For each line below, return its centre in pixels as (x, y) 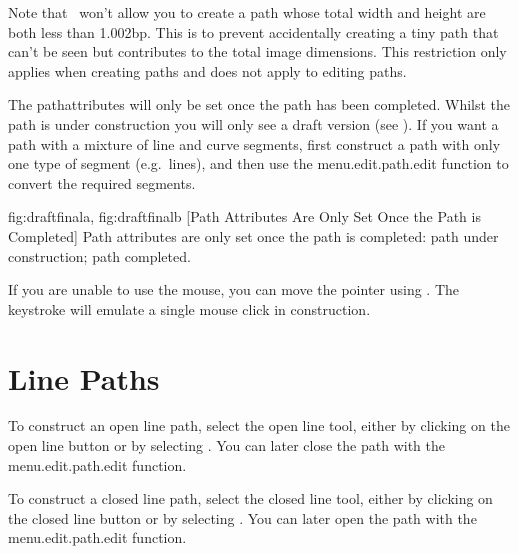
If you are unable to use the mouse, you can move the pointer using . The (233, 289)
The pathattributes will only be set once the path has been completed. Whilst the (259, 104)
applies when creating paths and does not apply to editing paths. (207, 70)
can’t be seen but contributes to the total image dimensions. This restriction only (257, 51)
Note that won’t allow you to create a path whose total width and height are (247, 12)
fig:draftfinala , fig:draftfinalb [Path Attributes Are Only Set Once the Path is (244, 216)
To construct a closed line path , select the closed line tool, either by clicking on (250, 498)
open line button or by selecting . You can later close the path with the (226, 445)
